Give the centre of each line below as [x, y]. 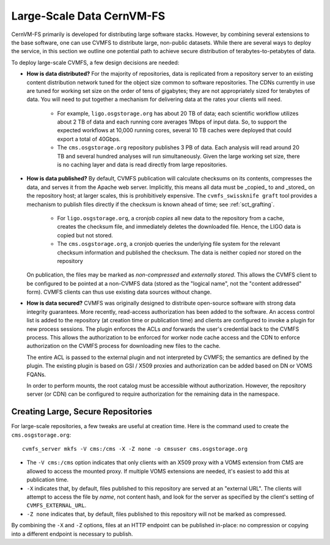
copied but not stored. [85, 235]
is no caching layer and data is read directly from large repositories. [142, 165]
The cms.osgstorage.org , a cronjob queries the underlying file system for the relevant [169, 244]
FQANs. [36, 374]
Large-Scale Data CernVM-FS [88, 16]
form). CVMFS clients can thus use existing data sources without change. [119, 292]
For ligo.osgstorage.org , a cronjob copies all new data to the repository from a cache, [170, 218]
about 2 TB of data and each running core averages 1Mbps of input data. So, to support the [172, 122]
